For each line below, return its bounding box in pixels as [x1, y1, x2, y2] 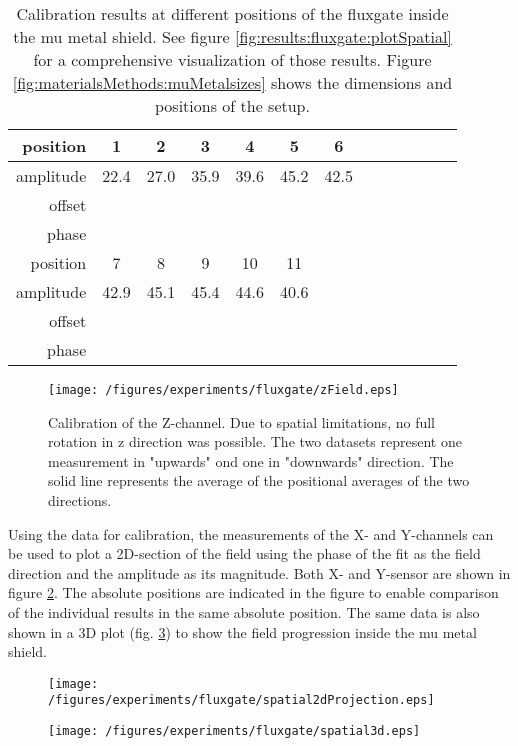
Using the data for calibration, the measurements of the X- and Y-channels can [8, 523, 494, 544]
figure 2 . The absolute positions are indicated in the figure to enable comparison [8, 582, 499, 603]
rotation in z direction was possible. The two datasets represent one [48, 431, 462, 452]
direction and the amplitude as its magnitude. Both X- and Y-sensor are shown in [8, 562, 511, 583]
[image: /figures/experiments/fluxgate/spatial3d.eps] [48, 724, 421, 739]
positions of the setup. [155, 94, 310, 117]
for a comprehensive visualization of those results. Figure [33, 48, 432, 71]
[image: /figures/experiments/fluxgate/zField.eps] [48, 383, 399, 397]
